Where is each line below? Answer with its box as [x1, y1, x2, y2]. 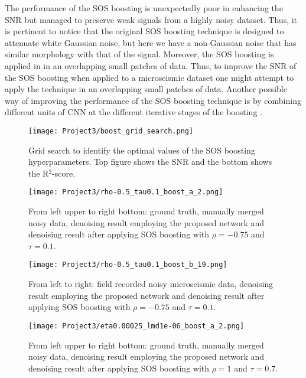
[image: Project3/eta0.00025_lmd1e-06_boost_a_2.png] [28, 321, 245, 330]
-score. [52, 167, 76, 179]
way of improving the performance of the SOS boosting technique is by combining [5, 94, 301, 106]
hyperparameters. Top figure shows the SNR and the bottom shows [28, 155, 272, 168]
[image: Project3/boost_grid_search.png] [28, 126, 194, 135]
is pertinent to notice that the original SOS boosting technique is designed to [5, 25, 284, 37]
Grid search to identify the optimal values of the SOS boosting [28, 144, 255, 156]
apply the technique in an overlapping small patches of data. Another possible [5, 83, 287, 95]
